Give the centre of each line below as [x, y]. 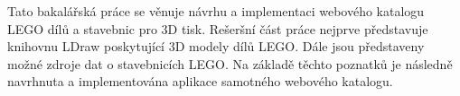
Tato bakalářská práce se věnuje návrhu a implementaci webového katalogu [216, 11]
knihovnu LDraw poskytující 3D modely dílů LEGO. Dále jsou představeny [216, 46]
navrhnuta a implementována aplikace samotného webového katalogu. [200, 81]
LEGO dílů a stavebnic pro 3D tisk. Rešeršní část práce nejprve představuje [218, 28]
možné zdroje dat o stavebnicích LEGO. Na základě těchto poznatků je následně [230, 63]
